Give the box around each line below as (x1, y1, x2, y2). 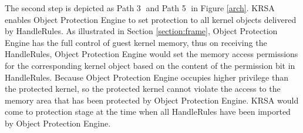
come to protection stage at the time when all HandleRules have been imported (5, 105, 291, 118)
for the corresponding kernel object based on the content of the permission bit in (5, 59, 295, 71)
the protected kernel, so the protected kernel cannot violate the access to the (5, 82, 281, 95)
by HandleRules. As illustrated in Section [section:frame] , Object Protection (5, 25, 278, 37)
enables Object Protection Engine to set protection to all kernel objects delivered (5, 13, 297, 25)
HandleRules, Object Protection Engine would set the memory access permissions (5, 48, 298, 60)
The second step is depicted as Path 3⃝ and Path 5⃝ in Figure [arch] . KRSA (5, 2, 275, 14)
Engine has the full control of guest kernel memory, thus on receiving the (5, 36, 267, 48)
